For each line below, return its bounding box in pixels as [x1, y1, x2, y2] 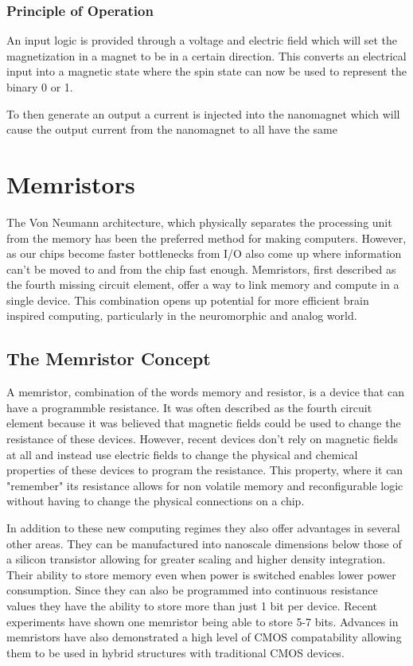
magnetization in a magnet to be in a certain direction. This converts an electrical [6, 47, 407, 64]
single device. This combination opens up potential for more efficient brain [6, 291, 369, 308]
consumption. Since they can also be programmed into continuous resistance [6, 582, 378, 598]
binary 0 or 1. [6, 79, 73, 95]
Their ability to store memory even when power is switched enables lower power [6, 566, 396, 582]
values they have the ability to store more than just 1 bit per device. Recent [6, 597, 378, 613]
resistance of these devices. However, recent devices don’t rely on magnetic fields [6, 430, 399, 447]
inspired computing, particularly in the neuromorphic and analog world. [6, 307, 357, 324]
